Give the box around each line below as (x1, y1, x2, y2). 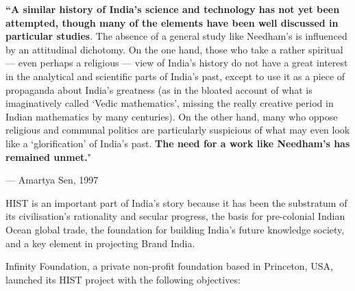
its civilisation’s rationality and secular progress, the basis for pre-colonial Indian (5, 209, 345, 223)
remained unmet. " (5, 149, 92, 164)
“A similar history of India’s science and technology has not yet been (5, 2, 340, 16)
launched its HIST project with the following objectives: (5, 272, 241, 286)
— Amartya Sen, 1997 (5, 173, 99, 187)
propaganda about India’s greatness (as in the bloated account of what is (5, 82, 313, 97)
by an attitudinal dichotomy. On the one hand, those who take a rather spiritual (5, 42, 343, 56)
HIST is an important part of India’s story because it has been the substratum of (5, 195, 347, 210)
